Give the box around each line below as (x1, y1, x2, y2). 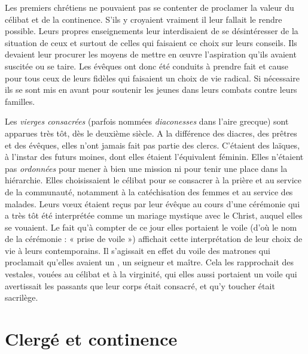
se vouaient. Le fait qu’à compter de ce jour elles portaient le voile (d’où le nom (5, 220, 297, 233)
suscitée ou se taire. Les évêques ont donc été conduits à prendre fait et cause (5, 59, 289, 72)
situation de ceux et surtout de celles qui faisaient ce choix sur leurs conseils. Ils (5, 36, 297, 49)
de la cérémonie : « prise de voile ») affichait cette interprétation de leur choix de (5, 232, 303, 245)
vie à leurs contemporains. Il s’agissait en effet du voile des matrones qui (5, 244, 270, 256)
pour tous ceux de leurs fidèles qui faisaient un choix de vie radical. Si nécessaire (5, 71, 300, 84)
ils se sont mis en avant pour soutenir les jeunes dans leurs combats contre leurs (5, 83, 297, 96)
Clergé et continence (5, 326, 178, 351)
